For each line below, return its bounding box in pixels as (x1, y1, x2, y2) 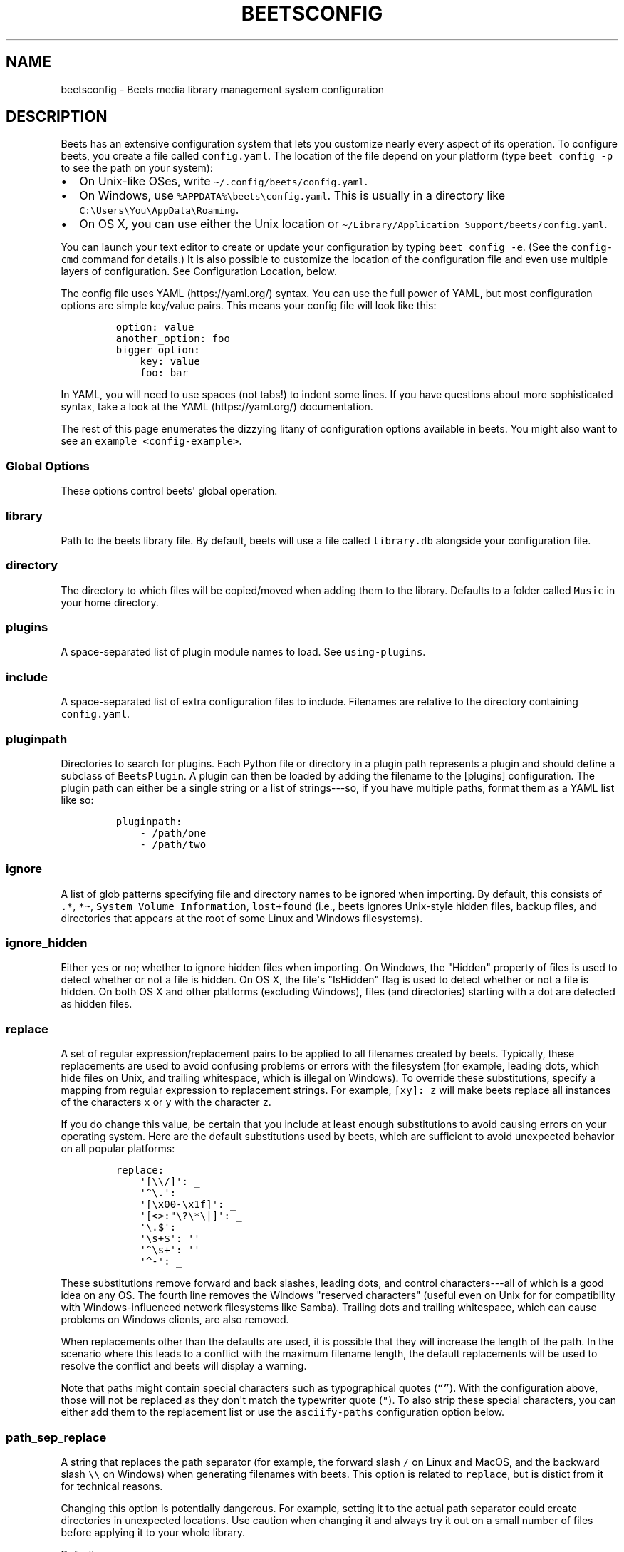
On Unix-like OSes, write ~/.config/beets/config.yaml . (79, 174, 368, 189)
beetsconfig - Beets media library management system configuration (61, 83, 385, 95)
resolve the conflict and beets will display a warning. (61, 1360, 307, 1372)
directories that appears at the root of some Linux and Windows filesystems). (61, 911, 423, 924)
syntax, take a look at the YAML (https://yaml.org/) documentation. (61, 400, 373, 413)
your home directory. (61, 596, 159, 609)
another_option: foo (115, 333, 230, 345)
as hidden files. (61, 998, 132, 1010)
